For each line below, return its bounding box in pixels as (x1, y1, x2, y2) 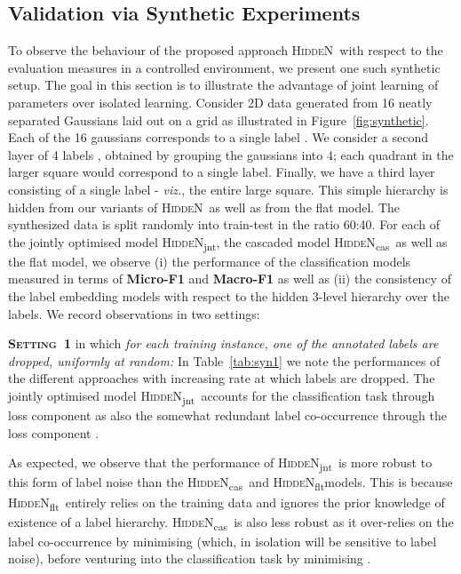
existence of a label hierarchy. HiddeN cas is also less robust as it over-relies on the (8, 512, 454, 533)
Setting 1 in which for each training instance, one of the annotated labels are (8, 334, 439, 353)
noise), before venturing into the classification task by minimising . (8, 549, 371, 568)
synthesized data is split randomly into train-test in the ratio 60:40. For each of (8, 215, 441, 234)
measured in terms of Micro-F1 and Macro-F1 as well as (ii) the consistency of (8, 269, 451, 288)
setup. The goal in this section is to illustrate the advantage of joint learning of (8, 76, 439, 94)
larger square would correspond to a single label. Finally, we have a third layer (8, 163, 435, 181)
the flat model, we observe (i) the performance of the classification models (8, 251, 411, 270)
